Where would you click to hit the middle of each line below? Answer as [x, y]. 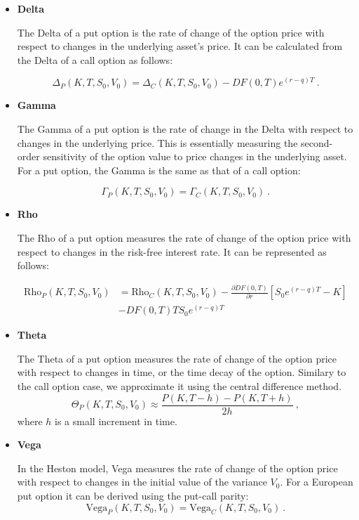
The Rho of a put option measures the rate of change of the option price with [184, 237]
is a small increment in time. [116, 421]
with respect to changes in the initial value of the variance [142, 482]
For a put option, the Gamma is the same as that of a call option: [159, 170]
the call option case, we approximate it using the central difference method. [179, 385]
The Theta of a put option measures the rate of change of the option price [177, 358]
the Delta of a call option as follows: [95, 59]
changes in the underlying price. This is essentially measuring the [157, 142]
